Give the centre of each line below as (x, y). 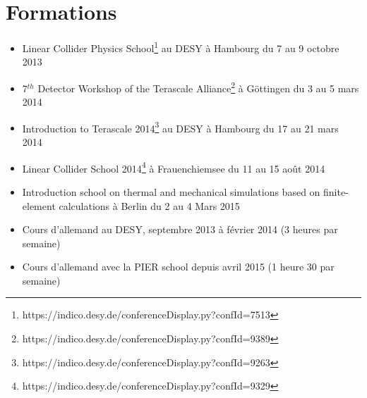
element (39, 205)
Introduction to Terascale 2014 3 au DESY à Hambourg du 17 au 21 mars (180, 127)
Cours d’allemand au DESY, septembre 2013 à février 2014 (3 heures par (180, 229)
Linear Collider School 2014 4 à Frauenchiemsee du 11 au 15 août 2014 (174, 167)
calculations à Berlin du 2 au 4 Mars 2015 (149, 205)
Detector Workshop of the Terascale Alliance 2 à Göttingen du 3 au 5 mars (198, 87)
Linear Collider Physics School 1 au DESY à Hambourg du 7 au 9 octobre (181, 47)
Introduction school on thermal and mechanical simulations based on (171, 191)
